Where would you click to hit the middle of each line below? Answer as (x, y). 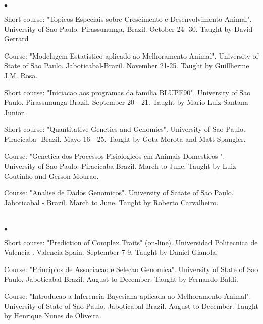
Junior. (15, 112)
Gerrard (16, 39)
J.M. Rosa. (21, 75)
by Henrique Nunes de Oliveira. (53, 316)
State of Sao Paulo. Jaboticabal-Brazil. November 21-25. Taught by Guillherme (127, 65)
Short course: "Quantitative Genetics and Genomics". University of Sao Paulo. (125, 129)
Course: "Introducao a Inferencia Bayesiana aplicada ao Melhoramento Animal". (128, 296)
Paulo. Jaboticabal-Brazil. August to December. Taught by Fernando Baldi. (121, 279)
